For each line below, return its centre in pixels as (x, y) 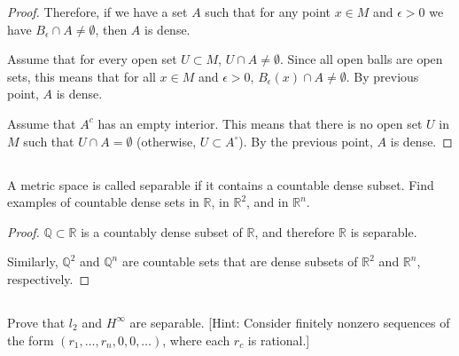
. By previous (382, 76)
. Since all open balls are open (361, 59)
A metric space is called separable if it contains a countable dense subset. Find (221, 184)
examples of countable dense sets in (103, 202)
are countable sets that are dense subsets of (240, 261)
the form (31, 340)
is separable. (384, 231)
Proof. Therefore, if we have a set (97, 12)
